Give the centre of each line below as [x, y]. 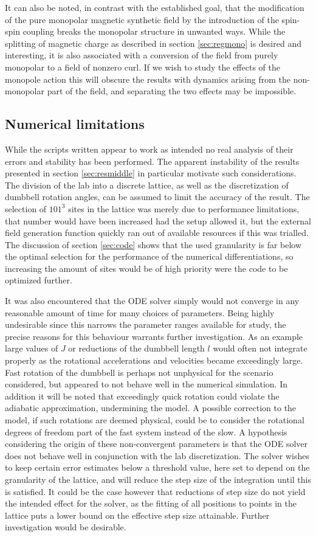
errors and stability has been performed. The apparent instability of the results [152, 161]
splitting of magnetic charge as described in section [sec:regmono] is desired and [153, 43]
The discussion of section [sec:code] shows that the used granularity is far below [153, 244]
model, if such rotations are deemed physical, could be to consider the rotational [155, 420]
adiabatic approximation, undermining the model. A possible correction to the [151, 408]
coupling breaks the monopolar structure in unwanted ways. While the [154, 31]
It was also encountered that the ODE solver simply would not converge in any [152, 301]
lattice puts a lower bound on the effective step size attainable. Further [137, 515]
